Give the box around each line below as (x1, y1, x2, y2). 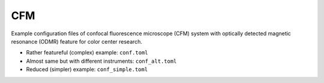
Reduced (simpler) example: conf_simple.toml (26, 66, 148, 73)
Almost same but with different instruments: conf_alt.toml (26, 57, 177, 64)
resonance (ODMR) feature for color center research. (11, 38, 143, 45)
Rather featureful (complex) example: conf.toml (26, 49, 148, 56)
